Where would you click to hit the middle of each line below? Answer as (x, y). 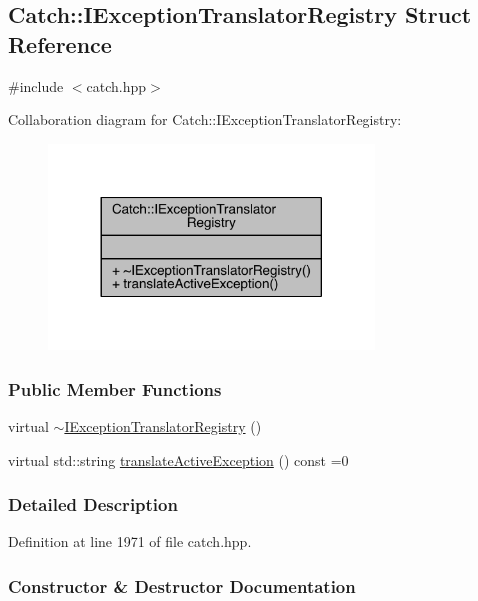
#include (36, 85)
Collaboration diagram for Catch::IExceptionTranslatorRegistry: (205, 119)
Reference (60, 43)
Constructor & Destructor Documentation (182, 585)
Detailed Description (93, 504)
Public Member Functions (115, 388)
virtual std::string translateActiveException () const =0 (178, 459)
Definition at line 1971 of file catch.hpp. (130, 541)
